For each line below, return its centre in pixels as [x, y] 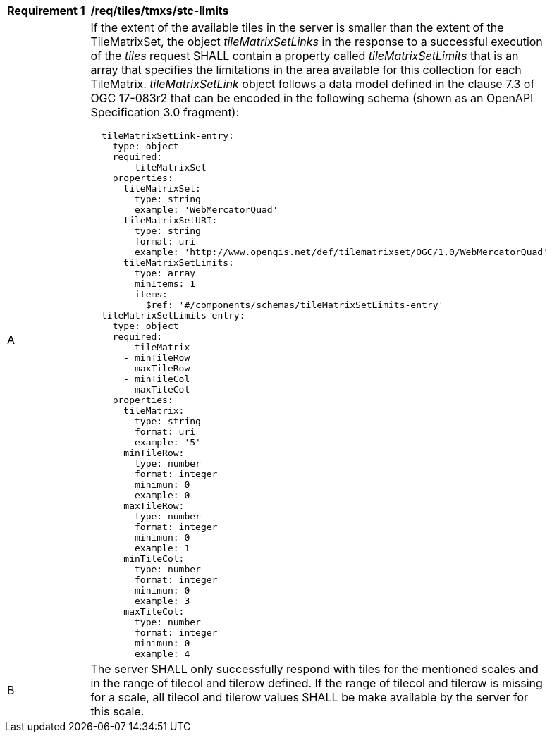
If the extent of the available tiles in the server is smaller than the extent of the [297, 27]
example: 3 [162, 601]
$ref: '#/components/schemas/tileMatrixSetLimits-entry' [295, 305]
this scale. [117, 711]
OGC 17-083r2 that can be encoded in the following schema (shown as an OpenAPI [312, 98]
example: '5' [167, 442]
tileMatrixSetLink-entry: [168, 136]
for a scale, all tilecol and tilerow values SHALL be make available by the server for [309, 697]
